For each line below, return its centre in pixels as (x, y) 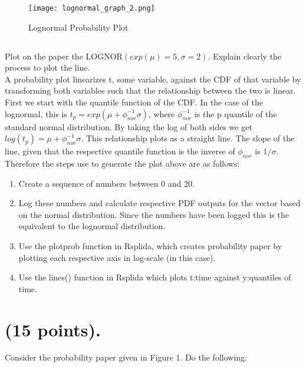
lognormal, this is (36, 113)
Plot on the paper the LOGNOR (64, 56)
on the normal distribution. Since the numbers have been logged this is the (154, 214)
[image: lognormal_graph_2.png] (92, 8)
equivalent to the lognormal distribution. (92, 226)
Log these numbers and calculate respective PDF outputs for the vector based (159, 203)
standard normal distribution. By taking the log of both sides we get (129, 126)
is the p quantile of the (236, 113)
